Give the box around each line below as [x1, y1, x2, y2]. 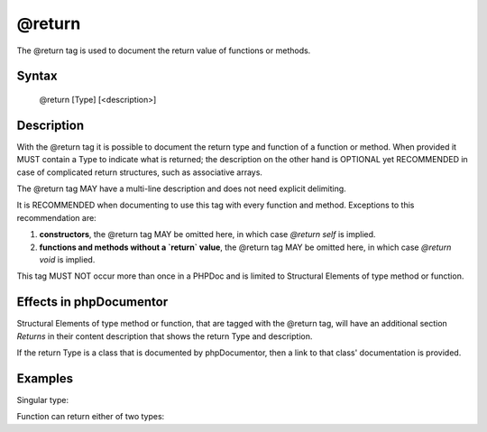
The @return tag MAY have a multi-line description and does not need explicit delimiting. [16, 183, 346, 194]
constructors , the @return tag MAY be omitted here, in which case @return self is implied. [39, 229, 376, 240]
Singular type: [16, 394, 69, 405]
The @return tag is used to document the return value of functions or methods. [16, 45, 311, 56]
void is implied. [39, 253, 96, 265]
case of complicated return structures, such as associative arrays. [16, 167, 263, 178]
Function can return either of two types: [16, 411, 165, 422]
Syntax [16, 69, 58, 84]
